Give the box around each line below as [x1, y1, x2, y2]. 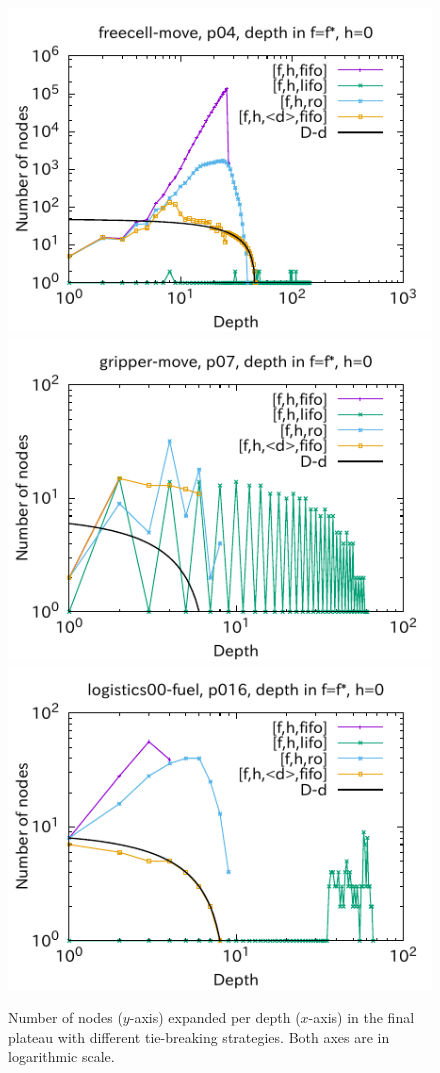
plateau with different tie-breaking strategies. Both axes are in [8, 1026, 390, 1047]
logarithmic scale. [8, 1046, 115, 1067]
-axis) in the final [308, 1007, 415, 1028]
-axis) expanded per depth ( [129, 1007, 301, 1028]
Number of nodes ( [8, 1007, 123, 1028]
